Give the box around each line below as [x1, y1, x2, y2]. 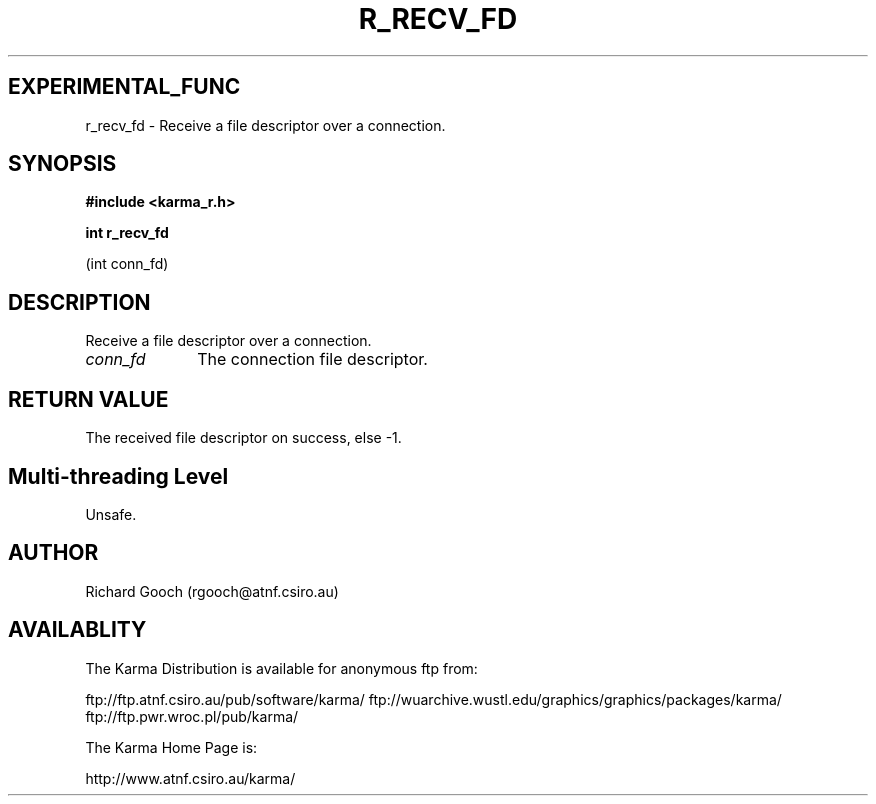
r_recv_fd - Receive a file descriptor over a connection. [85, 116, 446, 134]
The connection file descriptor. [197, 349, 428, 370]
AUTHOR [8, 540, 99, 566]
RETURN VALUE [8, 386, 169, 412]
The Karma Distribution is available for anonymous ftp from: [85, 659, 478, 677]
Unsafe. [85, 505, 137, 523]
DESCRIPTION [8, 289, 151, 315]
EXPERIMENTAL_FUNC [8, 74, 241, 100]
